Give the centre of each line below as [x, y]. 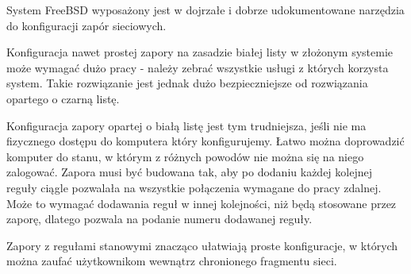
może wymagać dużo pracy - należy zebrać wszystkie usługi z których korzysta [198, 67]
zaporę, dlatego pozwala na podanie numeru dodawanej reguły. [159, 219]
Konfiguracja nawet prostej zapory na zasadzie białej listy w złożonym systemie [200, 52]
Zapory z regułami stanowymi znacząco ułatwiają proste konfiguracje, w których [202, 245]
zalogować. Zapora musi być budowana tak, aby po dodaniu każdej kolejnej [189, 172]
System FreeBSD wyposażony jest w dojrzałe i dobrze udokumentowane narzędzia [205, 10]
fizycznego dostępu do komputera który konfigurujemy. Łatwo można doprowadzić [205, 141]
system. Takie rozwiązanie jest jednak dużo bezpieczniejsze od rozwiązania [187, 83]
